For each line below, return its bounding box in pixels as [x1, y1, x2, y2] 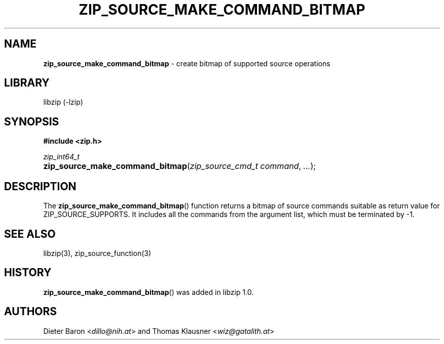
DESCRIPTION [4, 180, 77, 193]
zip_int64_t [43, 152, 80, 161]
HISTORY [4, 266, 52, 279]
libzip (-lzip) [43, 98, 83, 107]
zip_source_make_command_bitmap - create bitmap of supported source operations [43, 59, 330, 68]
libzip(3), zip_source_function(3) [43, 248, 152, 257]
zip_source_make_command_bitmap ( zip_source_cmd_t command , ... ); [43, 161, 316, 171]
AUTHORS [4, 305, 57, 318]
